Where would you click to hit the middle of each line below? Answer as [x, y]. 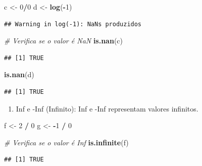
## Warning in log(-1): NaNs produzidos [73, 24]
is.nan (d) [19, 74]
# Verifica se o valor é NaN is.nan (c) [63, 41]
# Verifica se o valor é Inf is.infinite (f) [66, 142]
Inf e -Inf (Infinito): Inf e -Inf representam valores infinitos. [107, 108]
